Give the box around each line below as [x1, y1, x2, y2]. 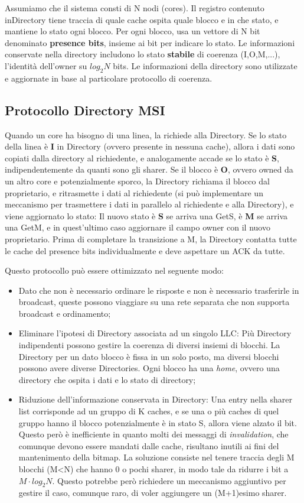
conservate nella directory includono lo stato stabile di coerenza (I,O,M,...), [5, 48, 280, 60]
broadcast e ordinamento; [18, 307, 111, 319]
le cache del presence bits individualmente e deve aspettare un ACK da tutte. [5, 244, 285, 257]
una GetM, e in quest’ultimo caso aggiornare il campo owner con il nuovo [5, 221, 270, 233]
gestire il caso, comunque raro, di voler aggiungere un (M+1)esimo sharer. [18, 486, 287, 499]
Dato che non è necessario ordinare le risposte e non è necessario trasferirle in [18, 284, 299, 296]
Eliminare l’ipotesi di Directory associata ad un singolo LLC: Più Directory [18, 327, 292, 339]
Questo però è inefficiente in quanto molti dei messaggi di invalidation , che [18, 428, 289, 440]
